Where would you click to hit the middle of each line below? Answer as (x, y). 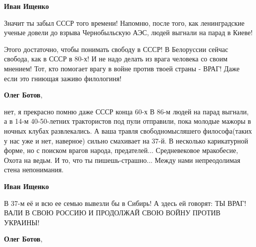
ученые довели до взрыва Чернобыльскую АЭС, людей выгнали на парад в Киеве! (128, 32)
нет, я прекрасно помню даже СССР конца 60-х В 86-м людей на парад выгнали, (127, 111)
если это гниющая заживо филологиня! (63, 78)
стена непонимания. (34, 170)
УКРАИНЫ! (22, 222)
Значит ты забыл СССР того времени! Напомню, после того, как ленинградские (124, 23)
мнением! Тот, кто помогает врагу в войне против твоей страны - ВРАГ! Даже (122, 68)
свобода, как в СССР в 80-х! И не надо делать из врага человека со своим (116, 59)
